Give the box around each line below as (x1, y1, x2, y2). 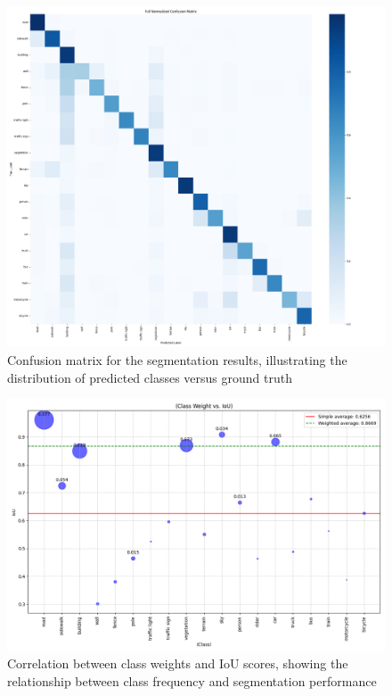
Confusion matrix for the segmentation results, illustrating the (7, 350, 347, 369)
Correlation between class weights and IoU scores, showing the (7, 654, 348, 673)
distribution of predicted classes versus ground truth (7, 368, 292, 386)
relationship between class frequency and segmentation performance (7, 671, 377, 690)
